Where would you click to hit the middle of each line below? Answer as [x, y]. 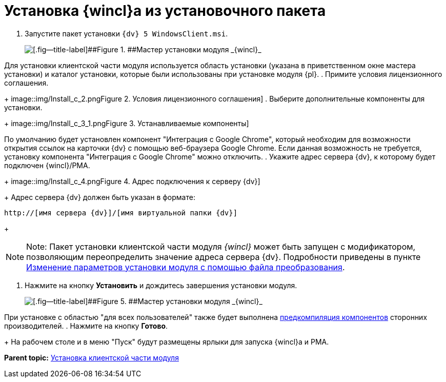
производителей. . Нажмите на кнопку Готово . [86, 326]
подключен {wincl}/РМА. [47, 165]
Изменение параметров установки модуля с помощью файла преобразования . [186, 267]
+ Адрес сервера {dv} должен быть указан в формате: [100, 197]
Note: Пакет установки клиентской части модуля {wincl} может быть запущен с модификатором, [221, 246]
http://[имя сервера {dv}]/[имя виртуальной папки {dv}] [121, 213]
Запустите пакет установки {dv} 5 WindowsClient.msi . [126, 33]
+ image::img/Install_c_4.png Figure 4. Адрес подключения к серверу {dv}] [132, 181]
